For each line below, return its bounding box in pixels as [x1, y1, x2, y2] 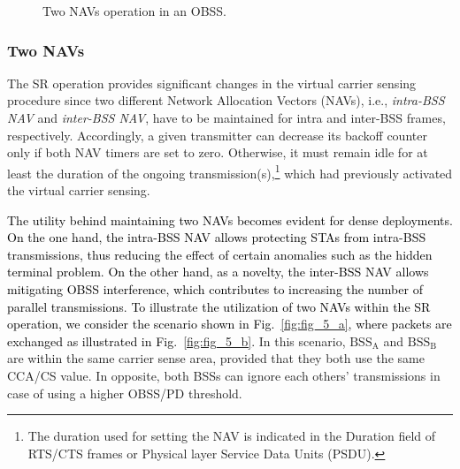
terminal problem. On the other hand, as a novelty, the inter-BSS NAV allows [7, 262, 429, 281]
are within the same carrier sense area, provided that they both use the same [7, 349, 425, 367]
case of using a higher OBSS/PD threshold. [7, 383, 242, 402]
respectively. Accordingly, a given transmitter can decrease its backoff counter [7, 125, 427, 144]
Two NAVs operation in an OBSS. [42, 2, 226, 19]
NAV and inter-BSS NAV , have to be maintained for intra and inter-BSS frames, [7, 109, 446, 126]
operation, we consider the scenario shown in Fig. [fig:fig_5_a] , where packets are [7, 314, 452, 333]
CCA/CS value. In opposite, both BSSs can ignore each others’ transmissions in [7, 366, 441, 384]
